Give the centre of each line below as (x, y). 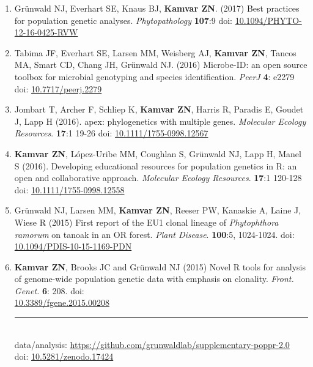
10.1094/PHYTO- (268, 20)
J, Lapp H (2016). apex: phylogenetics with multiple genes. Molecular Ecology (160, 121)
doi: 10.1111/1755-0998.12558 (69, 189)
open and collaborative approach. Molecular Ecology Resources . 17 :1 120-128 (158, 178)
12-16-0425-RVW (46, 32)
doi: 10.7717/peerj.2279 (58, 88)
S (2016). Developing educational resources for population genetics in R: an (156, 165)
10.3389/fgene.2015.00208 (62, 302)
